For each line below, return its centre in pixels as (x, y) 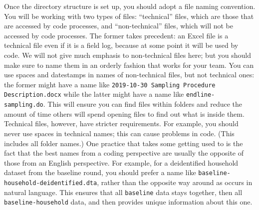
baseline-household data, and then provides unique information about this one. (128, 202)
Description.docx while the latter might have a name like (94, 94)
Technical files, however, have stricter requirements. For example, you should (121, 123)
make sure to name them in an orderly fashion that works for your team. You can (129, 65)
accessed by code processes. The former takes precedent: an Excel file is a (116, 35)
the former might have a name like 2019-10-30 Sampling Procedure (110, 84)
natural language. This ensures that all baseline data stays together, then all (123, 192)
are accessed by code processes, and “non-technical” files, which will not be (119, 26)
